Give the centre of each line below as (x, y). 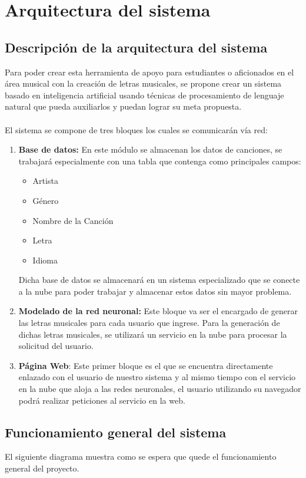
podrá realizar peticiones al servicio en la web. (102, 400)
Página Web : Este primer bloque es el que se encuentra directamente (146, 365)
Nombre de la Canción (73, 220)
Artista (45, 181)
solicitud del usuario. (56, 346)
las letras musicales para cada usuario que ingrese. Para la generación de (149, 323)
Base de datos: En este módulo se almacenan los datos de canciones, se (150, 149)
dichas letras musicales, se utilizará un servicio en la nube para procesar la (153, 334)
